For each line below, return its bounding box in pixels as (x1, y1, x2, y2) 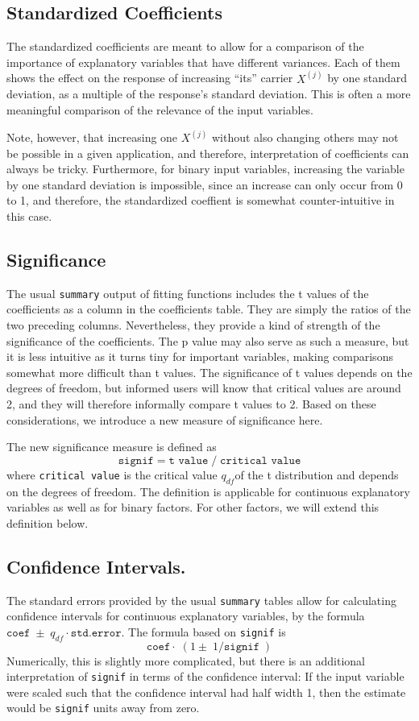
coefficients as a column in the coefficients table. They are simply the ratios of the (6, 300, 411, 317)
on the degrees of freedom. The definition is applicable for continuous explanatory (6, 483, 410, 499)
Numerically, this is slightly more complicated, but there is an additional (6, 652, 365, 669)
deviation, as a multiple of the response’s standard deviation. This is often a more (6, 85, 411, 102)
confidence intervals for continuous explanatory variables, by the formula (6, 607, 365, 624)
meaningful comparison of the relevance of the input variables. (6, 102, 314, 118)
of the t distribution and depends (234, 466, 399, 483)
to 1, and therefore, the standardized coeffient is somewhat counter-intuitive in (6, 192, 395, 209)
